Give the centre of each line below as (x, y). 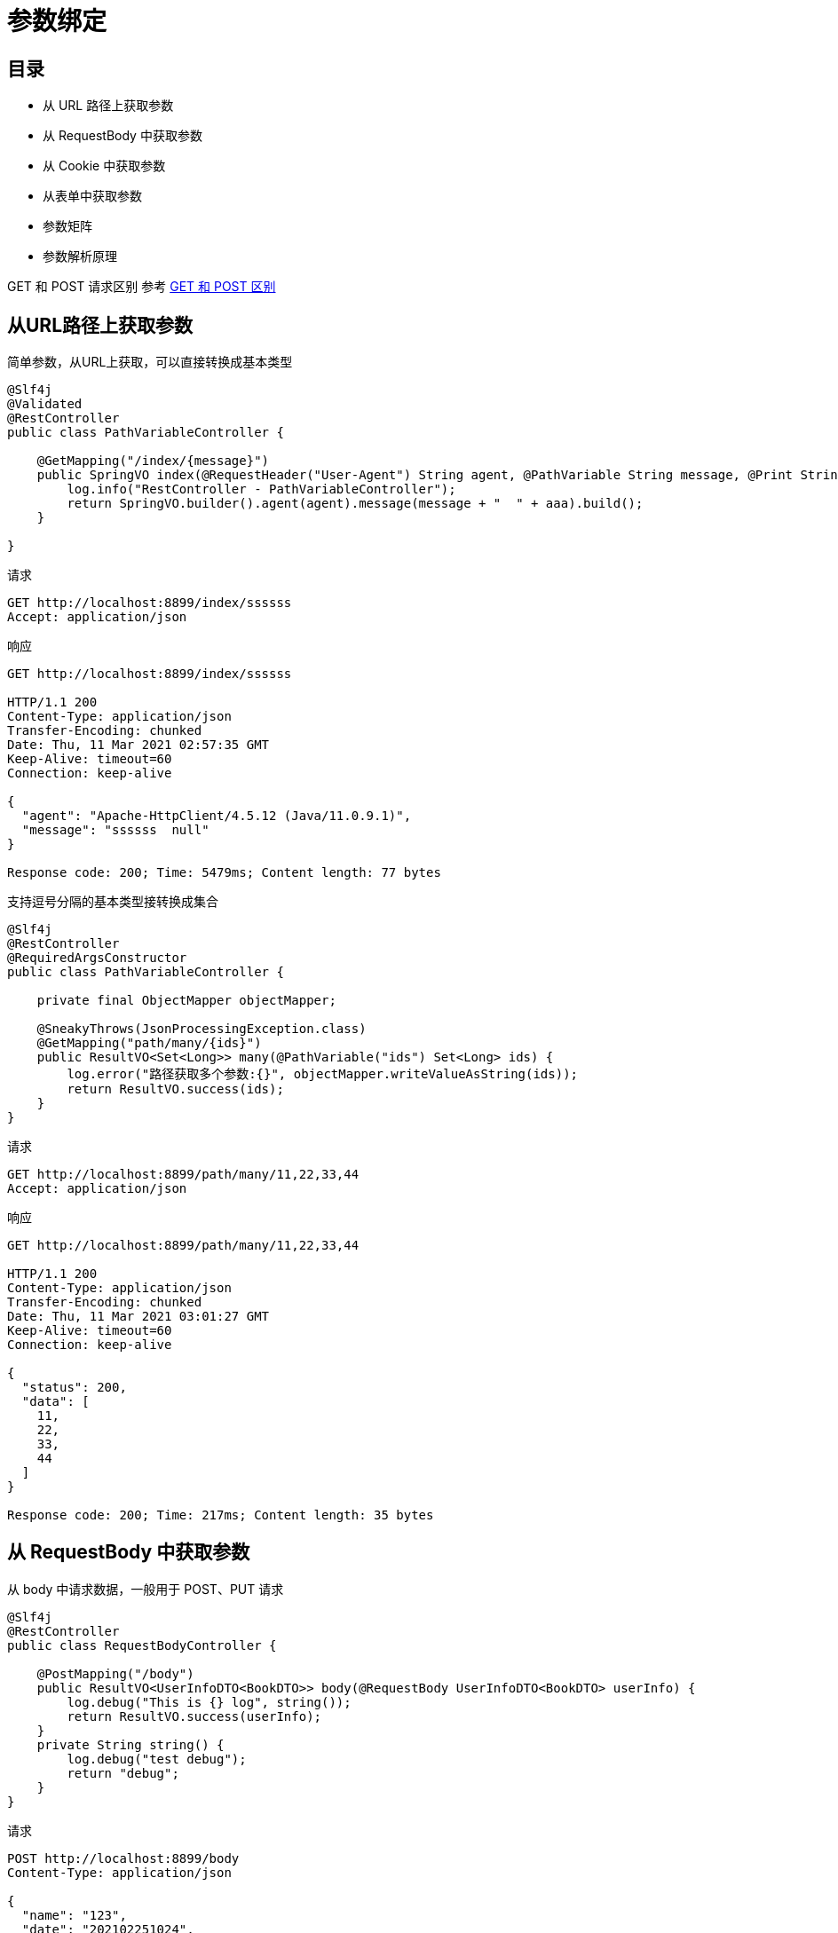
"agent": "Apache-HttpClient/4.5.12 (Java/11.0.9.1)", (217, 816)
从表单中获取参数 (92, 196)
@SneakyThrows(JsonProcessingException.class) (202, 1029)
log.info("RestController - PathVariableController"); (261, 489)
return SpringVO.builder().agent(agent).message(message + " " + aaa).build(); (355, 504)
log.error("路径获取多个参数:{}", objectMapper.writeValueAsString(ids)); (323, 1074)
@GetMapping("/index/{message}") (153, 461)
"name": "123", (74, 1915)
